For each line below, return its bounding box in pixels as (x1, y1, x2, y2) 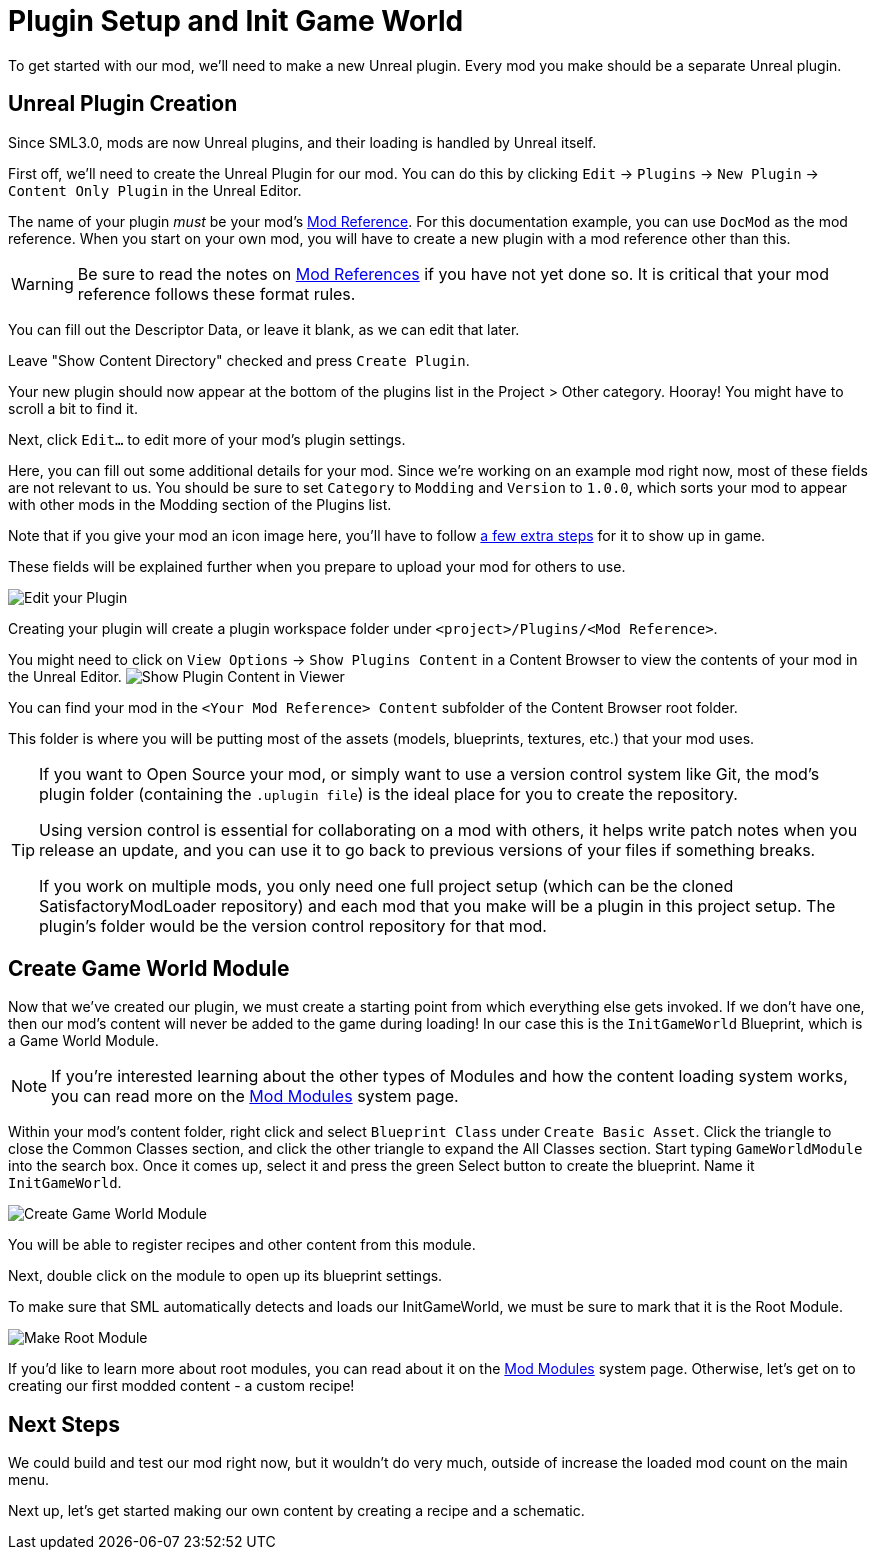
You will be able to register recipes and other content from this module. (8, 1236, 476, 1254)
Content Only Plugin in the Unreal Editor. (8, 181, 302, 199)
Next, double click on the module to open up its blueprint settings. (8, 1267, 443, 1285)
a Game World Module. (8, 1032, 159, 1050)
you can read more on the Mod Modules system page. (51, 1086, 459, 1107)
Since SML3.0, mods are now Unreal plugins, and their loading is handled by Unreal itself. (8, 133, 597, 151)
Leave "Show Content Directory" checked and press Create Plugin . (8, 351, 470, 369)
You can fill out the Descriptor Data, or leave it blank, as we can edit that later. (8, 320, 520, 338)
